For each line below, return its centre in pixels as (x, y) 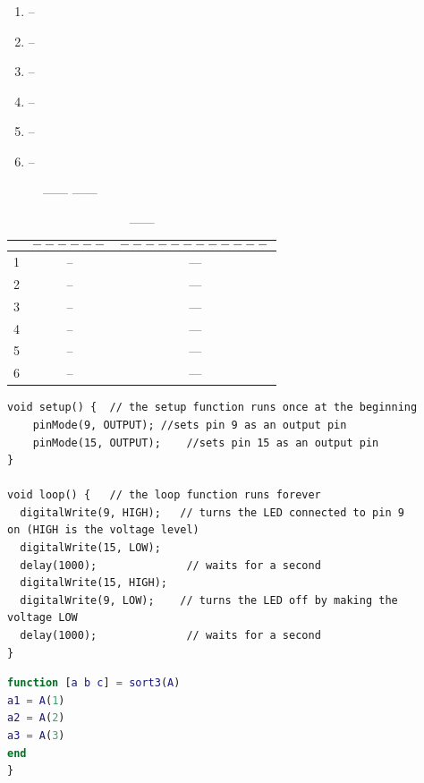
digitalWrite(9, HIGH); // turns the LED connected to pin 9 (212, 512)
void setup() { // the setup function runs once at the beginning (212, 408)
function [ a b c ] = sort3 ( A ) (94, 683)
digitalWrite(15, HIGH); (93, 583)
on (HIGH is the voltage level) (103, 530)
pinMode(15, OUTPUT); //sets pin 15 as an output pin (206, 443)
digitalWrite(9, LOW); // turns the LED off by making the (209, 600)
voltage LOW (42, 618)
